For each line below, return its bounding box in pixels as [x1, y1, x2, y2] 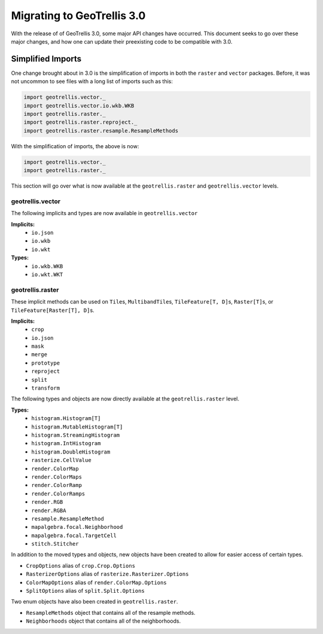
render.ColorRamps [31, 490, 86, 497]
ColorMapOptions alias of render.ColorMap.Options [26, 578, 167, 586]
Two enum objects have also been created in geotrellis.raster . [11, 598, 178, 605]
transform [31, 385, 60, 391]
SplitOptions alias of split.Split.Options [26, 587, 145, 595]
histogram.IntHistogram [31, 440, 101, 447]
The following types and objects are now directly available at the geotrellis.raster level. [11, 395, 239, 403]
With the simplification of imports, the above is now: [11, 142, 139, 149]
